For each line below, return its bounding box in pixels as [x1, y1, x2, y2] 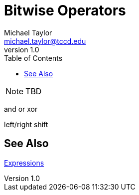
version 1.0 [4, 45, 39, 54]
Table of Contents [4, 53, 63, 62]
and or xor [4, 104, 38, 113]
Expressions [4, 158, 44, 167]
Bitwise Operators [4, 2, 126, 19]
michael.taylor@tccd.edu [4, 36, 86, 45]
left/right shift [4, 120, 48, 129]
